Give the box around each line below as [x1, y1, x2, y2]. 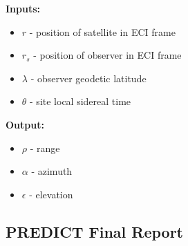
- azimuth [31, 164, 73, 178]
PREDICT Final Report [6, 220, 183, 242]
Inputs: [6, 1, 41, 15]
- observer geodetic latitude [30, 70, 147, 85]
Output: [6, 117, 44, 131]
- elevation [29, 187, 73, 201]
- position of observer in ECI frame [33, 48, 182, 62]
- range [30, 140, 60, 155]
